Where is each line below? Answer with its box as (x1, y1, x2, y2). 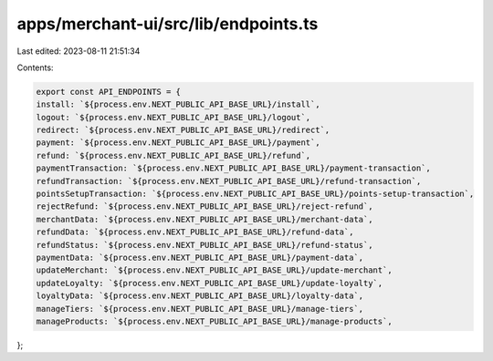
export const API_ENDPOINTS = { (36, 87, 182, 97)
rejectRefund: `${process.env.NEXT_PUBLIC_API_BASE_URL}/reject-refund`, (36, 201, 373, 211)
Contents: (16, 62, 54, 73)
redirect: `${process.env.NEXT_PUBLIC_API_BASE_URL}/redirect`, (36, 125, 330, 136)
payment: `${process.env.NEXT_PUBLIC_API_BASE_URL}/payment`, (36, 138, 320, 148)
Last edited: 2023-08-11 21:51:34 (16, 46, 141, 57)
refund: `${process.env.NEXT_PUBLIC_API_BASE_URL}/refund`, (36, 150, 311, 160)
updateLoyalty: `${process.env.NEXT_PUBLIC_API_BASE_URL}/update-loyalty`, (36, 278, 383, 288)
